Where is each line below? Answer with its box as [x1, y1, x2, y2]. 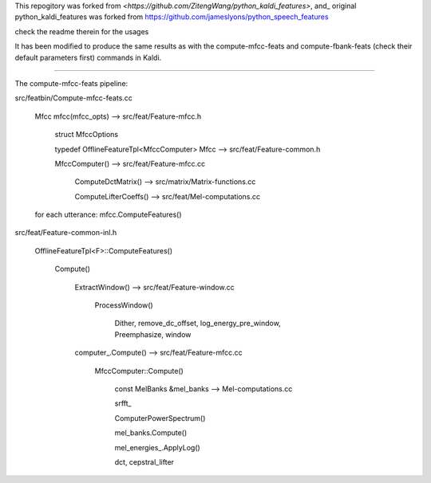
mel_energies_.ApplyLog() [114, 442, 201, 452]
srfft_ [114, 399, 132, 408]
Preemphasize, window [114, 329, 192, 339]
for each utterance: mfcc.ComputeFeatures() [34, 210, 183, 219]
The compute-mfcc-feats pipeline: [14, 78, 129, 88]
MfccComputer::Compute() [94, 366, 184, 375]
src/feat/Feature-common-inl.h [14, 228, 117, 238]
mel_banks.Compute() [114, 428, 188, 438]
